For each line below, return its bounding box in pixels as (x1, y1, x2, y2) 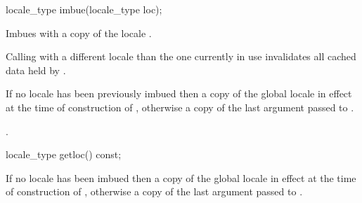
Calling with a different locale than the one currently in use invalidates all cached (6, 49, 356, 64)
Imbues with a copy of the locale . (6, 25, 152, 40)
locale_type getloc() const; (6, 147, 122, 162)
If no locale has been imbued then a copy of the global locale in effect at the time (6, 170, 356, 185)
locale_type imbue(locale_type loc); (6, 2, 162, 16)
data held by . (6, 62, 66, 77)
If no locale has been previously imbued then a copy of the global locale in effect (6, 86, 352, 101)
